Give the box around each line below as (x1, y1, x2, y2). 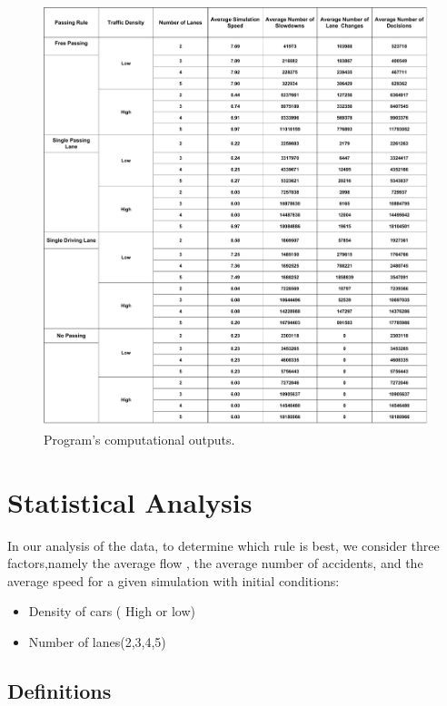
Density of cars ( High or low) (28, 602, 195, 621)
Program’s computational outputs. (44, 429, 235, 448)
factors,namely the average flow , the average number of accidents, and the (7, 554, 423, 573)
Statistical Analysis (7, 483, 253, 520)
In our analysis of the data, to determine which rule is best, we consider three (7, 535, 440, 554)
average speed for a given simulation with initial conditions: (7, 571, 340, 590)
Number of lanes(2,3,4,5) (28, 632, 166, 652)
